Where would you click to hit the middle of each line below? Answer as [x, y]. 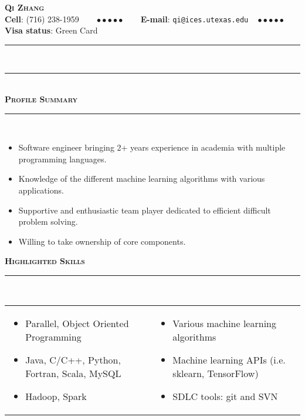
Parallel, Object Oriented [77, 323]
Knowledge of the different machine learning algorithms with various [142, 179]
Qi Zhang [25, 7]
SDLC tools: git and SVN [225, 396]
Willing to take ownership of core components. [102, 241]
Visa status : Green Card [51, 30]
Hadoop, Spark [56, 396]
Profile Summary [41, 99]
